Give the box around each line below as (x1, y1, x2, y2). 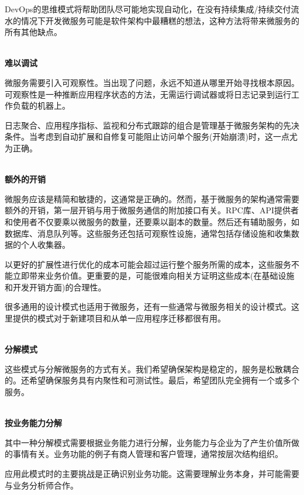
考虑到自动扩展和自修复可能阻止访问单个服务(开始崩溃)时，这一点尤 (37, 130, 298, 143)
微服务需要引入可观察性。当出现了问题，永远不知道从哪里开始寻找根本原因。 (5, 76, 299, 88)
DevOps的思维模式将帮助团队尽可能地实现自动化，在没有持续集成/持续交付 (5, 3, 291, 15)
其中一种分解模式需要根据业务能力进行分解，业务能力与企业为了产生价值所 (5, 436, 291, 448)
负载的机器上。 (12, 99, 70, 112)
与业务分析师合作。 (5, 479, 78, 491)
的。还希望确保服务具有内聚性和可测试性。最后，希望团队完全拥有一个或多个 (5, 374, 299, 386)
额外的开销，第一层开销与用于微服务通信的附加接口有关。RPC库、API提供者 (5, 204, 299, 216)
